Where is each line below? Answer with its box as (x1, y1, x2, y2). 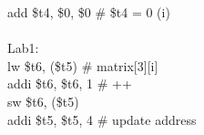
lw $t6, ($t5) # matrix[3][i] (7, 56, 158, 75)
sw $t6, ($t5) (7, 91, 79, 110)
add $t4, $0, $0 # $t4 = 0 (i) (7, 3, 170, 21)
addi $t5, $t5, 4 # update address (7, 109, 197, 129)
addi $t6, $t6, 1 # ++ (7, 74, 132, 93)
